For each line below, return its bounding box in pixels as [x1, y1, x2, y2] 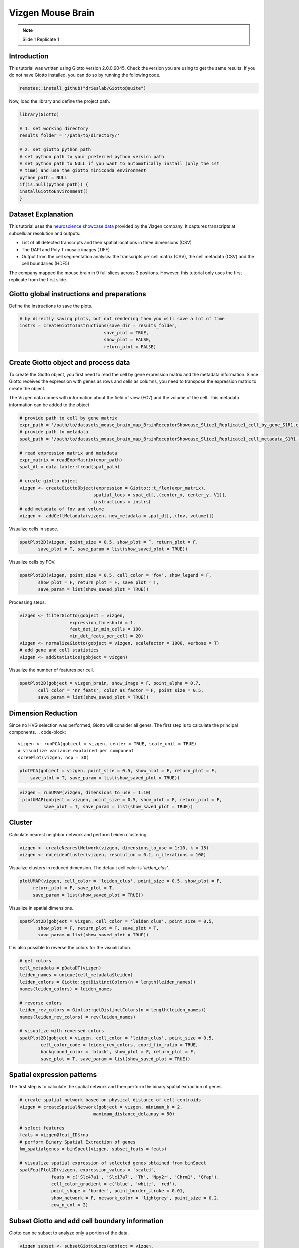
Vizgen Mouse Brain [9, 7, 95, 18]
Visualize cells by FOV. [9, 559, 56, 565]
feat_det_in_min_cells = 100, [69, 626, 144, 632]
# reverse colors [19, 1000, 62, 1006]
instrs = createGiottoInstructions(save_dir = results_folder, [19, 323, 178, 329]
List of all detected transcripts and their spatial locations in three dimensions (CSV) [21, 240, 192, 246]
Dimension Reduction [9, 709, 78, 717]
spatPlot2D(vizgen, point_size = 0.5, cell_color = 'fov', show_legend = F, [19, 572, 212, 578]
